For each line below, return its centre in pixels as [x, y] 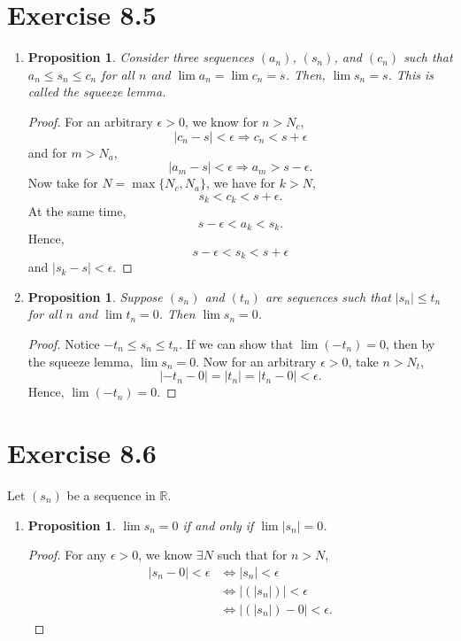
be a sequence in [111, 494]
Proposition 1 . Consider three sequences [141, 57]
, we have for [241, 183]
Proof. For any [67, 555]
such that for [252, 555]
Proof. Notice [64, 344]
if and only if [218, 525]
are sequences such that [328, 296]
